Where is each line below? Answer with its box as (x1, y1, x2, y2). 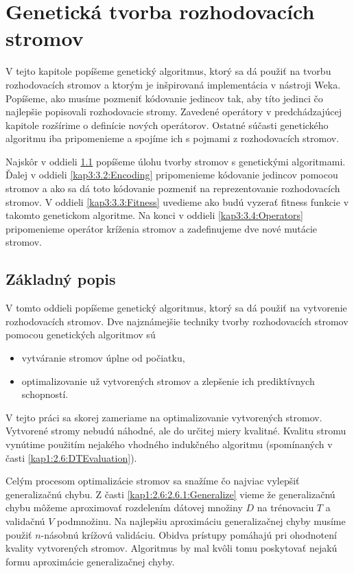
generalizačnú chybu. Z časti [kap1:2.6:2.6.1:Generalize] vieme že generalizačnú (5, 487, 335, 501)
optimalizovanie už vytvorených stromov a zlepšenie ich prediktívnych (21, 373, 315, 388)
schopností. (21, 387, 69, 401)
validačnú (5, 513, 45, 528)
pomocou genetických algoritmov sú (5, 327, 156, 342)
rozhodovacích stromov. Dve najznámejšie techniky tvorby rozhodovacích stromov (5, 314, 349, 328)
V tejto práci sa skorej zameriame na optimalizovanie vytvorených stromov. (5, 410, 322, 424)
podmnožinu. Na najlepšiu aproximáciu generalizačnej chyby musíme (57, 513, 346, 528)
